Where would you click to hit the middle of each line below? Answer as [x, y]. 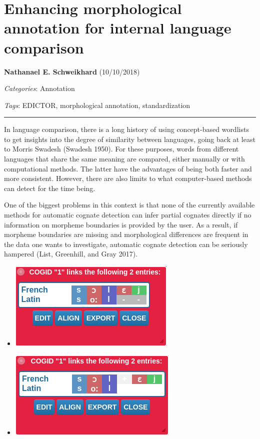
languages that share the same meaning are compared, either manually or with [124, 159]
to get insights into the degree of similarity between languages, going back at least [130, 139]
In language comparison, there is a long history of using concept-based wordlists [126, 129]
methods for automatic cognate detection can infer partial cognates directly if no [128, 215]
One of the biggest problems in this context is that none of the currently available [129, 205]
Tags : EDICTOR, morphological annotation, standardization [97, 105]
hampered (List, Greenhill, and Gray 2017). [71, 254]
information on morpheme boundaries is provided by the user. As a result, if [121, 224]
